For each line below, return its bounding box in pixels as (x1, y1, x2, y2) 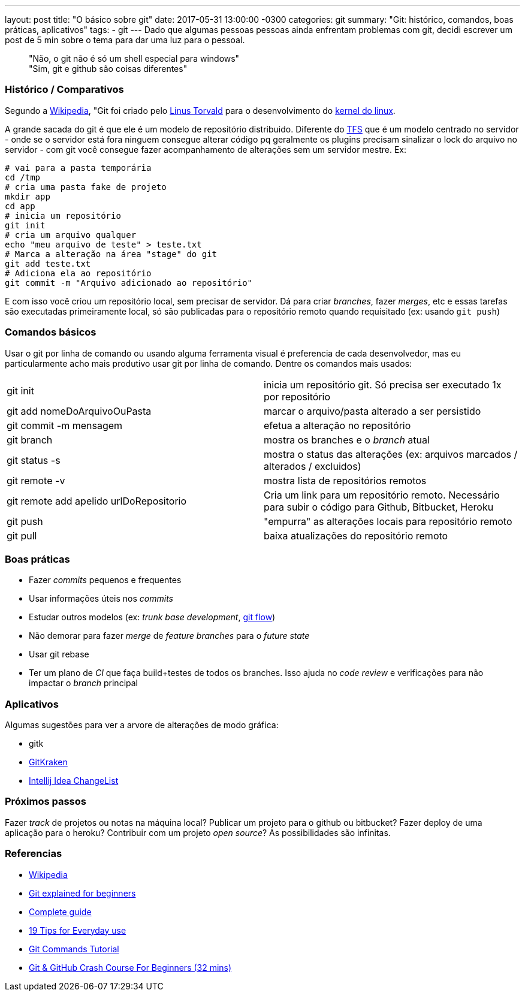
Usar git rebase (29, 649, 89, 660)
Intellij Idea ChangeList (29, 775, 119, 786)
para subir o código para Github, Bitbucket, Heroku (264, 500, 494, 513)
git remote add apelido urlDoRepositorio (7, 494, 187, 507)
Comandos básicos (5, 326, 96, 339)
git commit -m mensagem (7, 419, 123, 431)
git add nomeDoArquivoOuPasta (7, 405, 152, 417)
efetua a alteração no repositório (264, 419, 411, 431)
